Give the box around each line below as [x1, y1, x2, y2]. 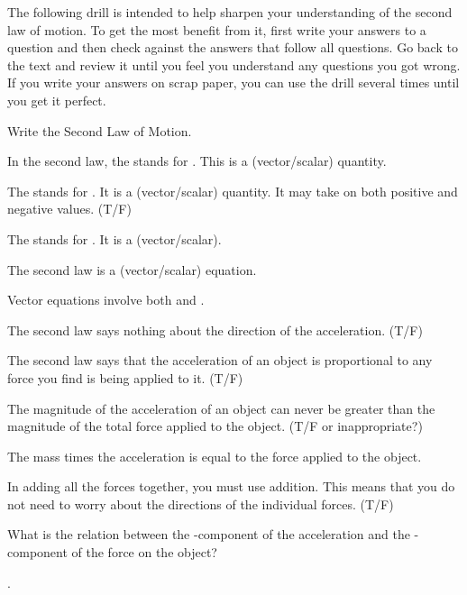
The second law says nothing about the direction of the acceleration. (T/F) [7, 320, 423, 339]
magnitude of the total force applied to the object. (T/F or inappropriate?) [7, 416, 423, 435]
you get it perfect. [7, 90, 106, 109]
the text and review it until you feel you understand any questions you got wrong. [7, 55, 461, 74]
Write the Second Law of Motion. [7, 121, 192, 140]
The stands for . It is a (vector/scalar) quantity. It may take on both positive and [7, 181, 458, 200]
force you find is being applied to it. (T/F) [7, 368, 243, 387]
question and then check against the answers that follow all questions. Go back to [7, 38, 458, 57]
